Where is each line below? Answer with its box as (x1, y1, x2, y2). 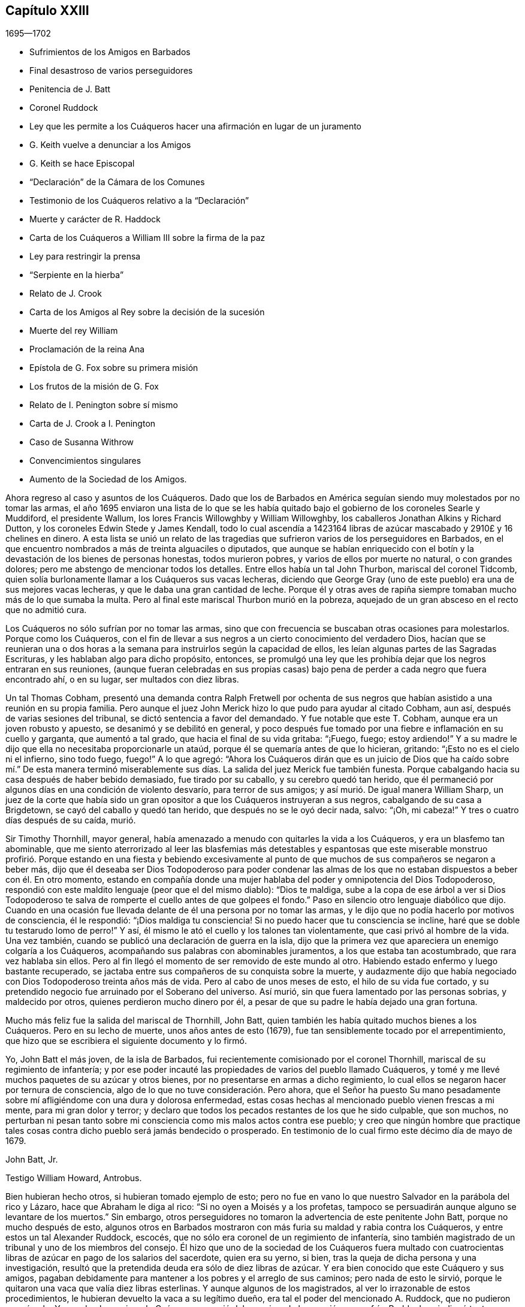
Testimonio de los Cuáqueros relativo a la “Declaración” (29, 195, 249, 206)
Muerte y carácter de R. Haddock (29, 214, 161, 225)
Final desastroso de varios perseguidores (29, 65, 193, 76)
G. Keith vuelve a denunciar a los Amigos (29, 140, 191, 150)
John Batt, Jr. (5, 1154, 58, 1165)
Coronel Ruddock (29, 102, 98, 113)
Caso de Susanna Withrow (29, 437, 134, 448)
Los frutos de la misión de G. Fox (29, 381, 159, 392)
